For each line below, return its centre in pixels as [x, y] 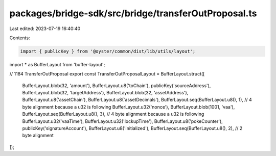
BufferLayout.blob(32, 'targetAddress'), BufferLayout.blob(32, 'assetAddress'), [105, 93]
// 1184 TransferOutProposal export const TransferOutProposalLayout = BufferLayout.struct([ [107, 74]
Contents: [20, 38]
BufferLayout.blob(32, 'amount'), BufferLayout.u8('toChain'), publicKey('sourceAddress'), [117, 85]
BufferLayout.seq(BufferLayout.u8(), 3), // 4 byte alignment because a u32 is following [113, 114]
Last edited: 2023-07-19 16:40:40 [45, 29]
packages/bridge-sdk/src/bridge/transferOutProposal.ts [133, 13]
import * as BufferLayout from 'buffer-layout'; [57, 64]
